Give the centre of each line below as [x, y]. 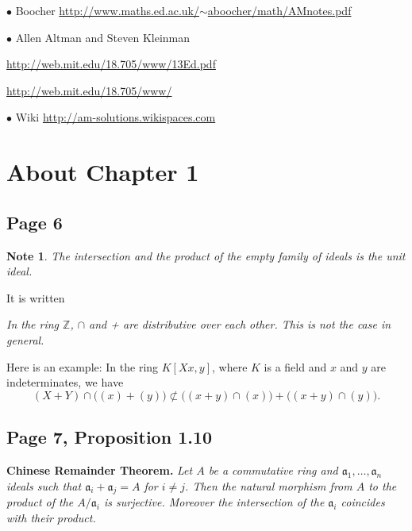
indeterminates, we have [65, 382]
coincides [363, 502]
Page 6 [35, 222]
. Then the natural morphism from [269, 485]
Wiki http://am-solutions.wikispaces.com [116, 117]
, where [230, 366]
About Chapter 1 [103, 172]
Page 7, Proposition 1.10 [110, 437]
